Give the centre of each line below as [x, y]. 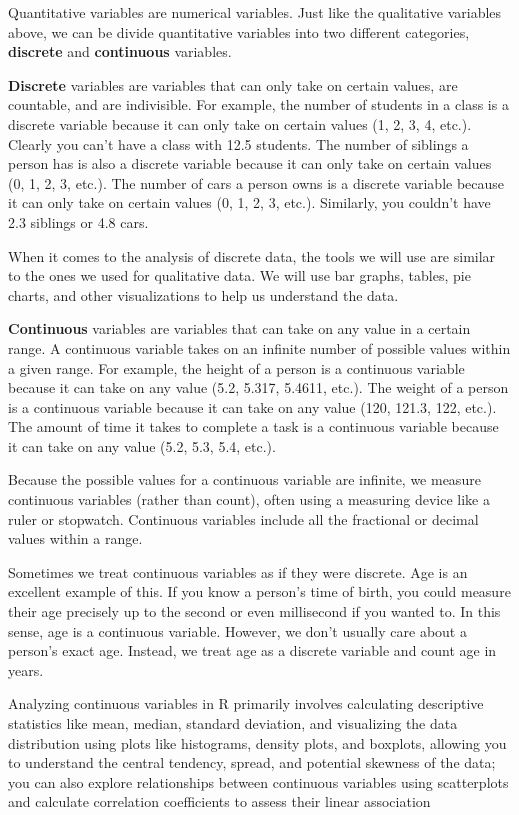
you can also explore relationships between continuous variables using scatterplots [258, 781]
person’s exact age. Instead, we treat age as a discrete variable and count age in [252, 650]
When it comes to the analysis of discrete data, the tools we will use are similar [252, 255]
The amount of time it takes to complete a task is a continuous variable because [253, 426]
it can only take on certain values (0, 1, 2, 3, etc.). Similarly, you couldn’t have [249, 202]
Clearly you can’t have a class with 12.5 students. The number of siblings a [238, 143]
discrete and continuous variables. [120, 51]
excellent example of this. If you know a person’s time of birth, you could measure [259, 591]
